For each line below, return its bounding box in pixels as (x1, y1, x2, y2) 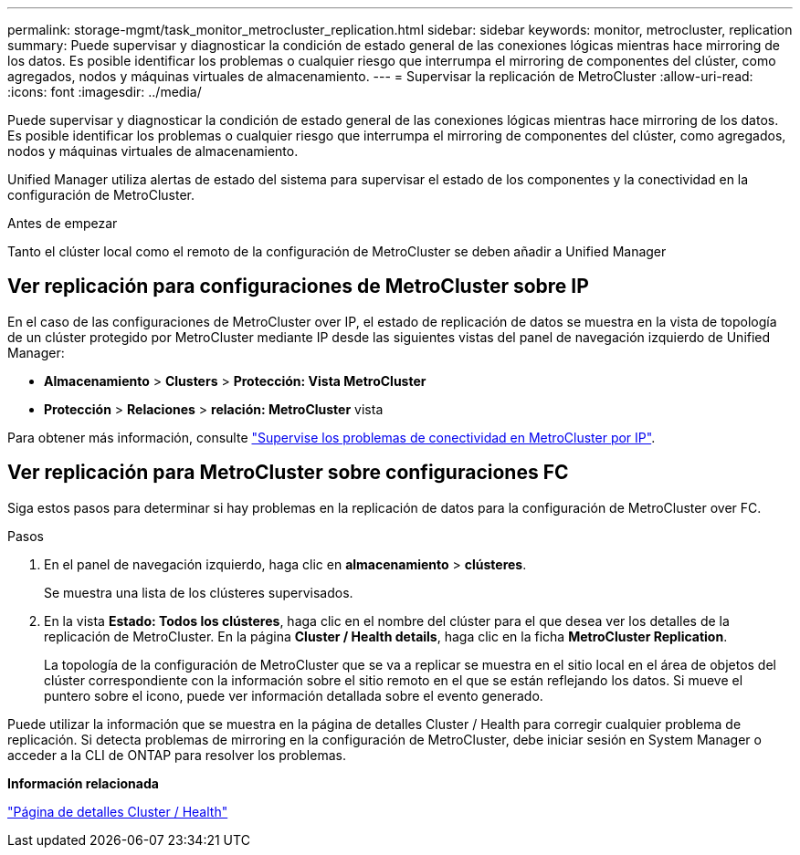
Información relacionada (7, 775, 159, 791)
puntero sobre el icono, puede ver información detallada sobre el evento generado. (44, 687, 543, 704)
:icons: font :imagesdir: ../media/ (7, 84, 202, 99)
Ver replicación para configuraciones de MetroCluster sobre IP (7, 275, 589, 298)
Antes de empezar (7, 215, 118, 231)
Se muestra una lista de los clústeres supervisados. (44, 584, 353, 600)
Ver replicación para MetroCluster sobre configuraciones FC (7, 461, 569, 485)
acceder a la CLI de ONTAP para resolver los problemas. (7, 746, 346, 763)
